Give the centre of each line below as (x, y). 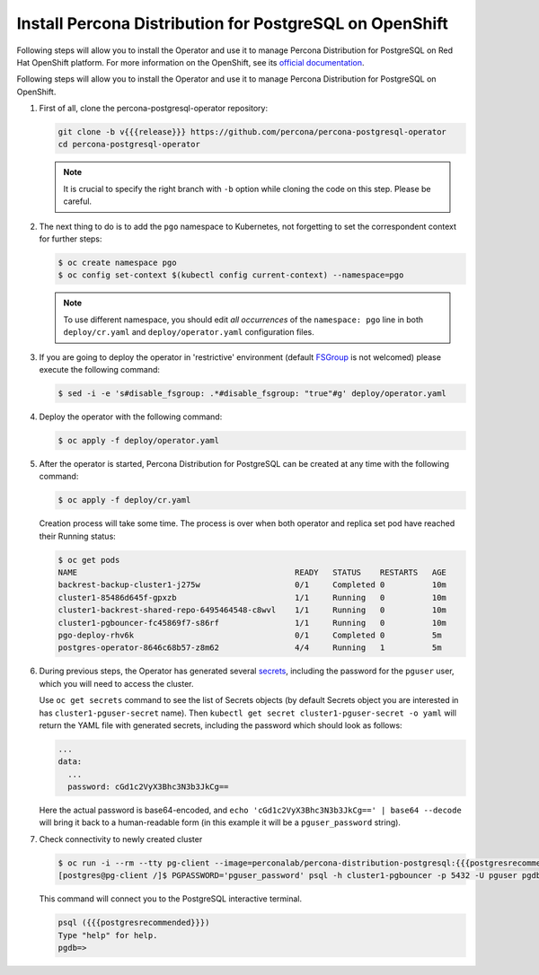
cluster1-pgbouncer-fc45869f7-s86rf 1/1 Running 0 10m (252, 623)
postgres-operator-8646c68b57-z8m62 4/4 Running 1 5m (250, 648)
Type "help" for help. (108, 935)
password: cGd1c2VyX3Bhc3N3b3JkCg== (148, 787)
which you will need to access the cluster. (116, 683)
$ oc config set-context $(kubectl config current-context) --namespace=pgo (231, 275)
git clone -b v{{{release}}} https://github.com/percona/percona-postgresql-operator (252, 132)
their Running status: (77, 536)
